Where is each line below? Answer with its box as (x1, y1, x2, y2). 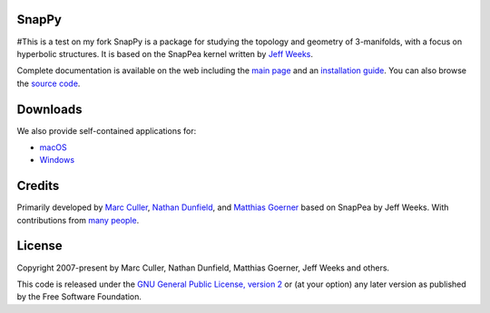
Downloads (16, 101, 83, 117)
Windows (39, 155, 75, 166)
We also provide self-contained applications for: (16, 125, 197, 136)
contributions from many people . (16, 214, 140, 225)
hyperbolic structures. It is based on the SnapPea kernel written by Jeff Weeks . (16, 48, 313, 59)
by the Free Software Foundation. (16, 291, 142, 302)
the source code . (16, 78, 81, 89)
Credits (16, 178, 60, 194)
